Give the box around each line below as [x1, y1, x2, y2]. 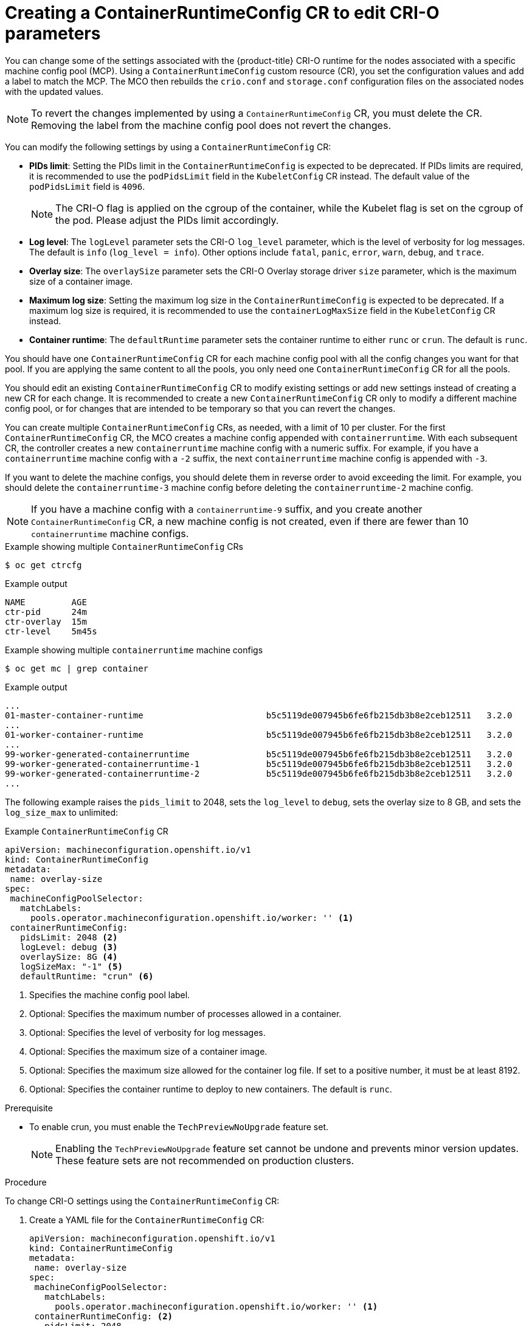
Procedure [5, 1176, 47, 1187]
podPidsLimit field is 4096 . [29, 181, 145, 192]
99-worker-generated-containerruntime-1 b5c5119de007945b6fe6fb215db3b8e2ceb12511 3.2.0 [5, 758, 513, 769]
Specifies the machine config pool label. [29, 989, 190, 1000]
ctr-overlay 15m [5, 616, 87, 627]
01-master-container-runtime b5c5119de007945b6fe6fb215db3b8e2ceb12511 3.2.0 [5, 710, 513, 720]
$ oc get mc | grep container [5, 663, 149, 673]
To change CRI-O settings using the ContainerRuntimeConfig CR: [5, 1195, 280, 1206]
